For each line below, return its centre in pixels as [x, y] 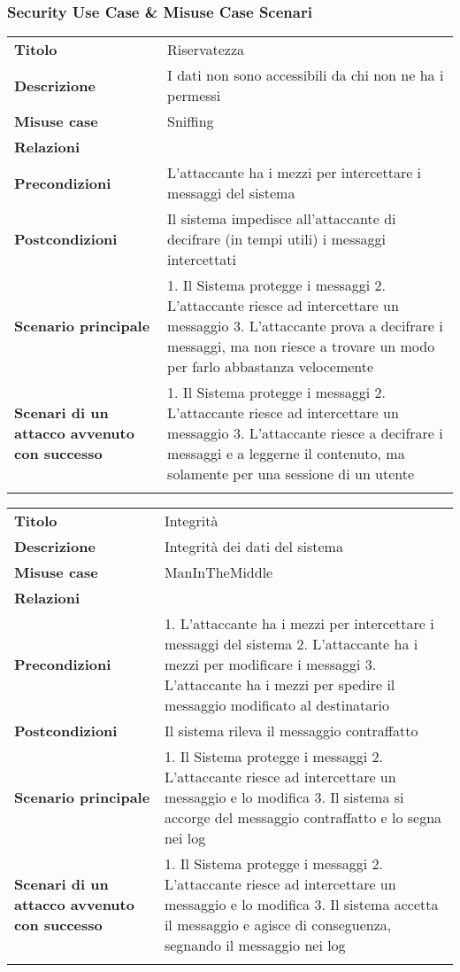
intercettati [202, 260]
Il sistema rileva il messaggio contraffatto [291, 731]
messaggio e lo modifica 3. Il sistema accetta [301, 905]
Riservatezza [206, 50]
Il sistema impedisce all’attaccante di [282, 219]
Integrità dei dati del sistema [253, 547]
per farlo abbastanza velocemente [271, 367]
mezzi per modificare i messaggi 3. [270, 665]
